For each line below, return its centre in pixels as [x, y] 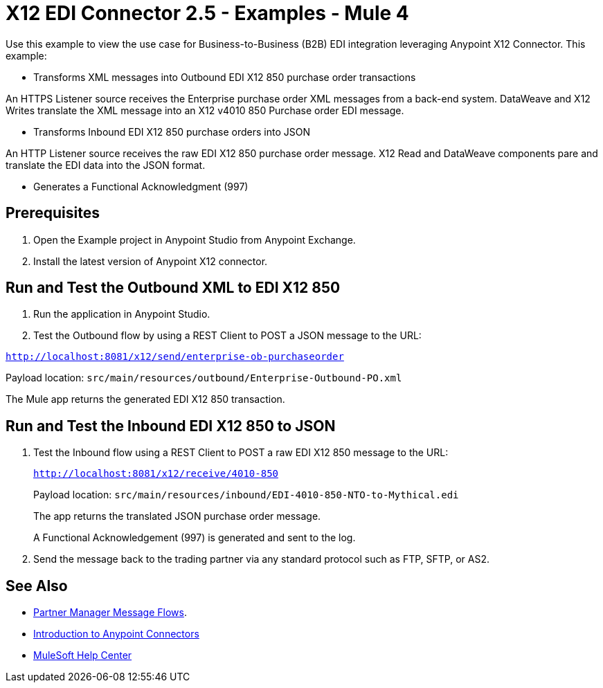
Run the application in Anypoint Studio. [122, 314]
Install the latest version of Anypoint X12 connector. [151, 261]
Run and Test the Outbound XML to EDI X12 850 [173, 288]
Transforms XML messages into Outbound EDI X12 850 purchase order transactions [225, 77]
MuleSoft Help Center [83, 655]
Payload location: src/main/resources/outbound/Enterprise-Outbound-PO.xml [204, 378]
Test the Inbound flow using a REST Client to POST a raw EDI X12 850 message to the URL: [241, 453]
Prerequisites [53, 213]
